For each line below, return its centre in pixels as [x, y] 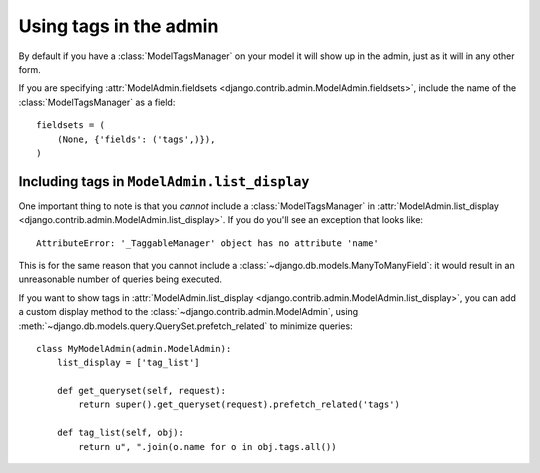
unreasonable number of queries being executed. [120, 279]
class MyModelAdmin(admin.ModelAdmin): [134, 348]
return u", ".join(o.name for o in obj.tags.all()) [207, 446]
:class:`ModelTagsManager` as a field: [97, 102]
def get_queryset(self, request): [141, 391]
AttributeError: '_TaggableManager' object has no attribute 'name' [207, 243]
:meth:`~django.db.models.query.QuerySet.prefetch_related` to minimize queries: [186, 326]
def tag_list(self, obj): [120, 433]
